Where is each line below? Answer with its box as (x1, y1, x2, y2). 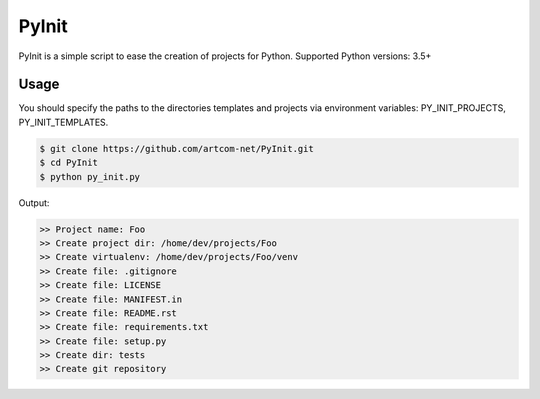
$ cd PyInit (39, 157, 99, 169)
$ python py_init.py (39, 171, 140, 182)
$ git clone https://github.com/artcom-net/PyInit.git (39, 143, 314, 154)
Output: (18, 196, 50, 209)
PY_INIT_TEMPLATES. (18, 116, 109, 128)
